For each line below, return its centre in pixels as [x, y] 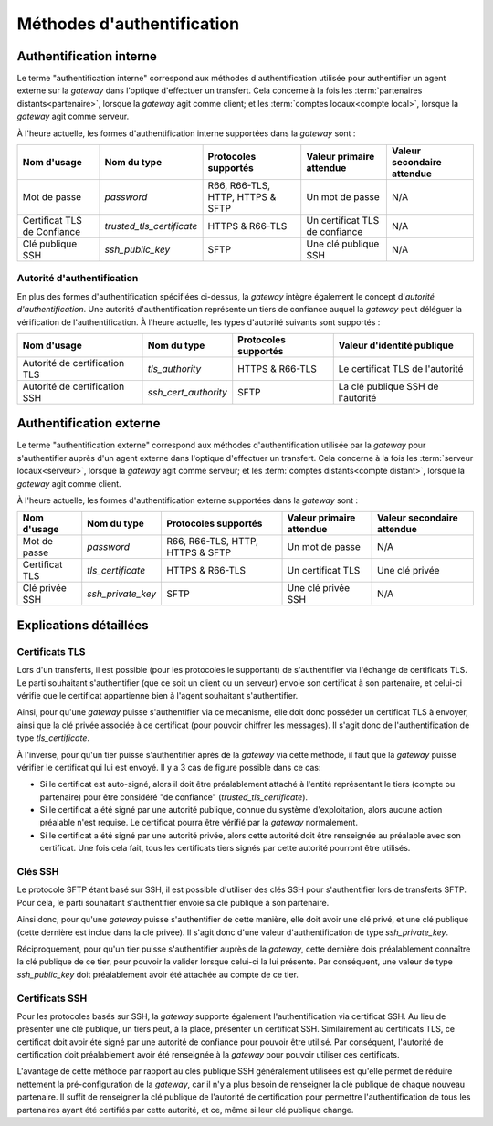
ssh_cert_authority [188, 392]
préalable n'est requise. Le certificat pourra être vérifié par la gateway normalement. [199, 823]
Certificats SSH [52, 998]
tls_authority [174, 368]
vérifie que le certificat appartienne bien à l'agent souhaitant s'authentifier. [157, 695]
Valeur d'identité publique [396, 345]
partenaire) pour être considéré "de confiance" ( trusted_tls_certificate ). [174, 797]
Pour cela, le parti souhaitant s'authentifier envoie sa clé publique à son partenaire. [173, 902]
